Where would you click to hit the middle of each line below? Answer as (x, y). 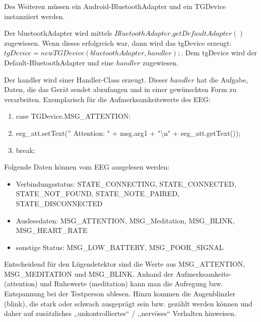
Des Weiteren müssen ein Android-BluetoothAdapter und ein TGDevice (115, 6)
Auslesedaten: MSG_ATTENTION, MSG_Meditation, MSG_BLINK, (125, 220)
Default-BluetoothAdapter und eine (59, 62)
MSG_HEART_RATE (52, 230)
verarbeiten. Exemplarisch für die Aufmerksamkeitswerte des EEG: (107, 99)
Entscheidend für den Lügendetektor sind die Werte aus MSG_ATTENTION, (125, 264)
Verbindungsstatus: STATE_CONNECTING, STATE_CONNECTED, (126, 183)
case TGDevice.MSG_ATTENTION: (73, 116)
